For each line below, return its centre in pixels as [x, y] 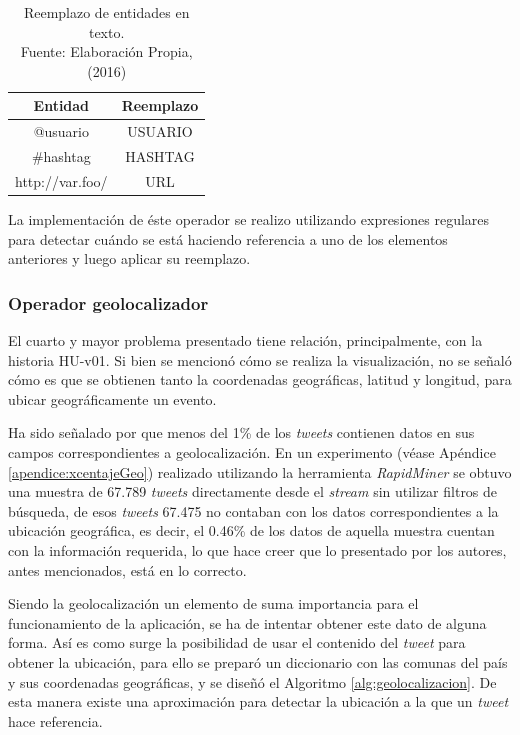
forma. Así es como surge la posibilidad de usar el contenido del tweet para [237, 642]
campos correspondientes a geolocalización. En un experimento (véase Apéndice [252, 451]
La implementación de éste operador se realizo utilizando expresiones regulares [249, 219]
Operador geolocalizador [108, 302]
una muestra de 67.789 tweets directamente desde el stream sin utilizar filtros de [253, 491]
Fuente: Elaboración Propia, [106, 51]
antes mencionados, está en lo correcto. [127, 569]
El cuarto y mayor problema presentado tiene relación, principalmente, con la [245, 340]
